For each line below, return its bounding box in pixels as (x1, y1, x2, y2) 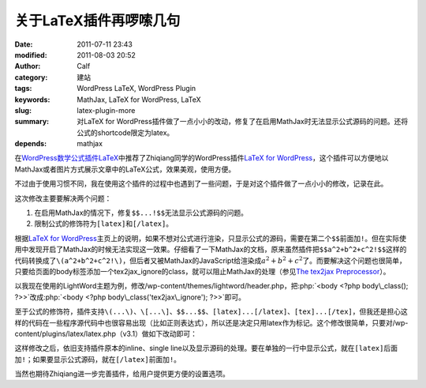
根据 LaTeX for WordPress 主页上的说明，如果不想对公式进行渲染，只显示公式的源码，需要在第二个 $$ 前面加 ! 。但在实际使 (14, 233, 406, 243)
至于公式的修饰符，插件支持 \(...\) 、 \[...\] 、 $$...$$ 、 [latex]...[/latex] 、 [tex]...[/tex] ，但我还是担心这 (14, 307, 408, 316)
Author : (14, 62, 41, 71)
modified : (14, 50, 47, 59)
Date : (14, 40, 33, 49)
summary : (14, 117, 50, 126)
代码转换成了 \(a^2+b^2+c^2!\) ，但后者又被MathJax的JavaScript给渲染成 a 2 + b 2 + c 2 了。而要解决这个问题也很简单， (14, 254, 406, 265)
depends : (14, 139, 47, 149)
